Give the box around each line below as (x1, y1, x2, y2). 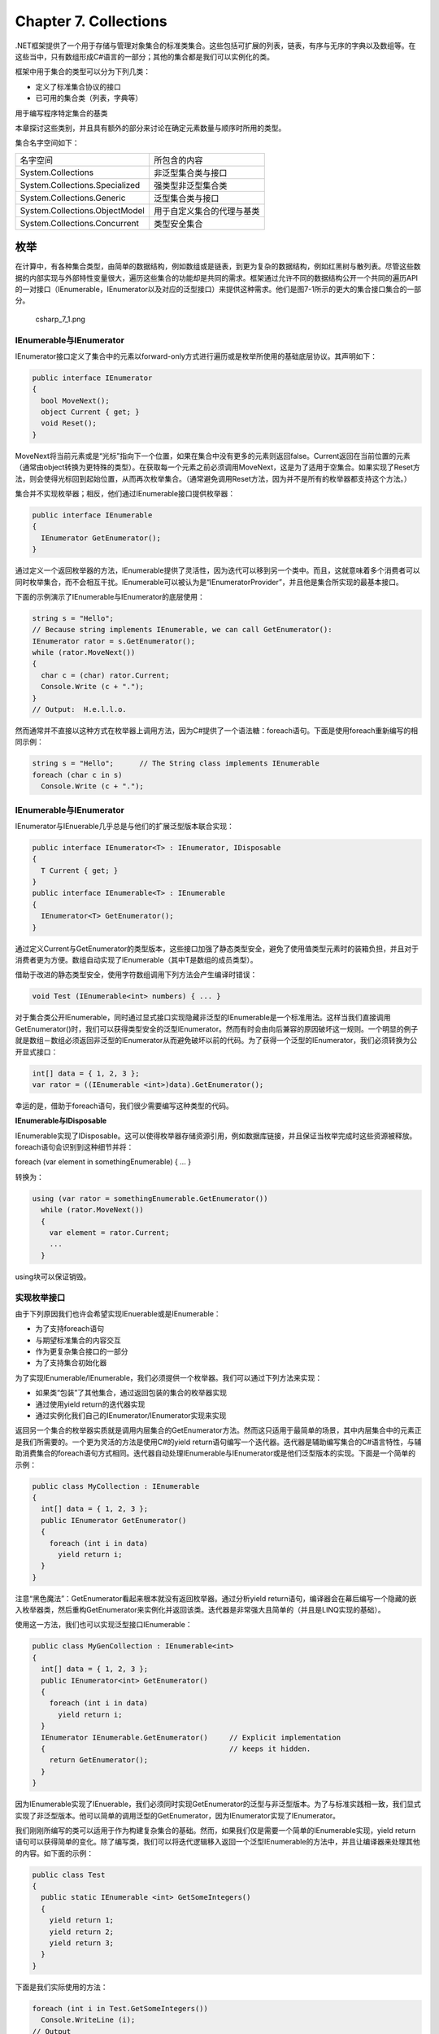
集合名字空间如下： (15, 138, 80, 148)
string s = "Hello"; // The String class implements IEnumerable (32, 759, 320, 768)
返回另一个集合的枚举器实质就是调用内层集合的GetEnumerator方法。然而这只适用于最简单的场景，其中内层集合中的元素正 (15, 1425, 422, 1435)
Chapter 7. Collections (15, 12, 167, 30)
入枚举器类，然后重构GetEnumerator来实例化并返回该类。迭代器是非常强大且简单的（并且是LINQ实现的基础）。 (15, 1605, 385, 1615)
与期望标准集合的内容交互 (35, 1335, 121, 1345)
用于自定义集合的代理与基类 (153, 205, 260, 216)
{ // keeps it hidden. (41, 1744, 311, 1753)
